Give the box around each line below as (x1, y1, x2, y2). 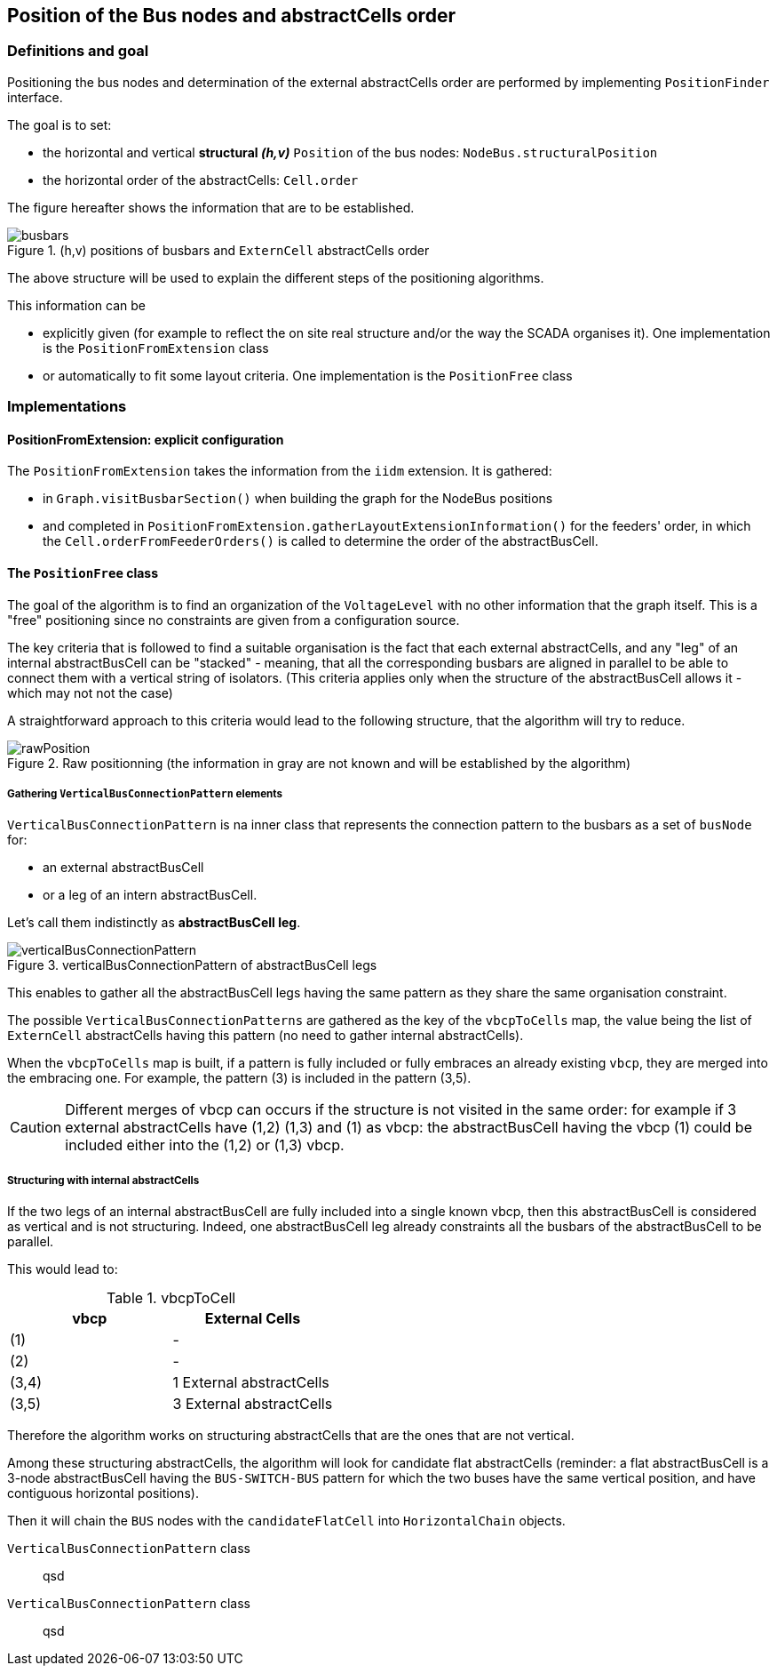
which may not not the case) (7, 684, 173, 700)
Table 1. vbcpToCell (106, 1289, 236, 1308)
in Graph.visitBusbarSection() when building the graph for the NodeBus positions (43, 491, 553, 507)
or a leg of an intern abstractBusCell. (43, 887, 258, 903)
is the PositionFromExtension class (43, 340, 269, 356)
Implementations (7, 397, 127, 416)
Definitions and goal (7, 42, 149, 60)
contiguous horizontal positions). (7, 1485, 199, 1501)
